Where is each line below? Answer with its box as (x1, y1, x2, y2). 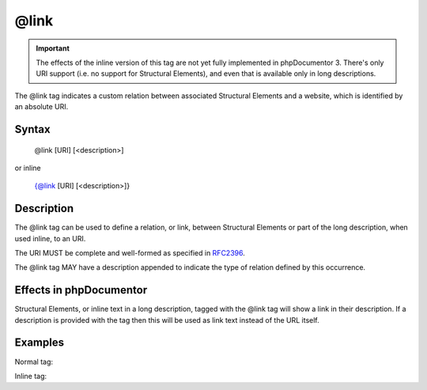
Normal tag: (14, 357, 54, 366)
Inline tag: (14, 371, 47, 381)
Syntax (14, 123, 51, 136)
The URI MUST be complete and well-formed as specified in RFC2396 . (14, 248, 245, 257)
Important (36, 44, 70, 53)
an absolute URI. (14, 102, 69, 112)
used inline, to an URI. (14, 233, 86, 243)
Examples (14, 336, 65, 350)
